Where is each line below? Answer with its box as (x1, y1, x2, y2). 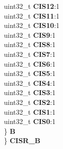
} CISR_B (4, 135, 41, 146)
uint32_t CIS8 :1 (4, 39, 56, 50)
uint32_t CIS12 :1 (4, 1, 60, 11)
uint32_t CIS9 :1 (4, 29, 56, 40)
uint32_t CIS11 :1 (4, 10, 60, 21)
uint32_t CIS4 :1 (4, 77, 56, 88)
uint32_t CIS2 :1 (4, 97, 56, 107)
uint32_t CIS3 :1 (4, 87, 56, 98)
